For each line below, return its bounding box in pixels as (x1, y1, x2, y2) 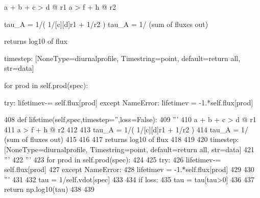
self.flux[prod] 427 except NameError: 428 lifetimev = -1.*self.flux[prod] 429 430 (4, 164, 254, 175)
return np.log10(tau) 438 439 (4, 184, 94, 194)
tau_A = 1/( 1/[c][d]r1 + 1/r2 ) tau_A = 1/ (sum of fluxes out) (4, 18, 208, 29)
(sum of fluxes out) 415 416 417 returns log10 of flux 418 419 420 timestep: (4, 134, 239, 145)
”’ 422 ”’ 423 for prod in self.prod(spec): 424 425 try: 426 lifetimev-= (4, 154, 221, 164)
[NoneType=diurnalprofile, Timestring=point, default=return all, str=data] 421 (4, 144, 255, 154)
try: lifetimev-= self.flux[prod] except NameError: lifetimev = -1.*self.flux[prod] (4, 97, 253, 107)
